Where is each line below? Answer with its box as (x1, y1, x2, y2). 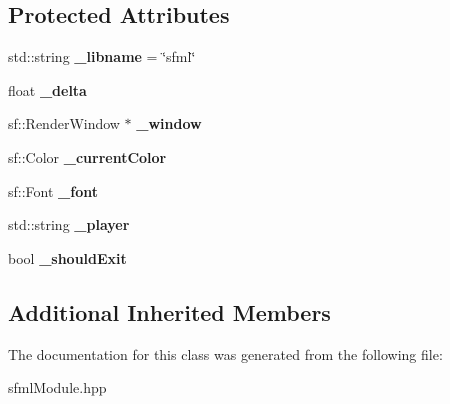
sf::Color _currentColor (8, 146, 167, 167)
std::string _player (8, 214, 130, 235)
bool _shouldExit (8, 247, 127, 268)
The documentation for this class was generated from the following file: (8, 343, 443, 364)
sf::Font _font (8, 180, 98, 201)
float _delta (8, 79, 87, 100)
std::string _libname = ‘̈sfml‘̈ (8, 46, 196, 67)
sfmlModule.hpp (8, 377, 107, 398)
